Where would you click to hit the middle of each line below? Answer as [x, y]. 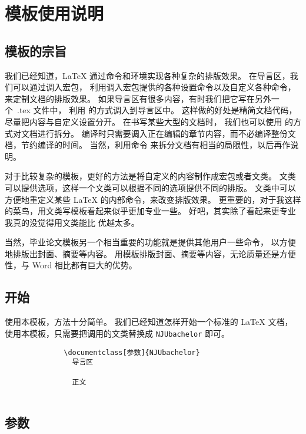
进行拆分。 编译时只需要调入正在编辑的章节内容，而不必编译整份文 [167, 133]
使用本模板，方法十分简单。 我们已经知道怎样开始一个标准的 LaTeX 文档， [149, 322]
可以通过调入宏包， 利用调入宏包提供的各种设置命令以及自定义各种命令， [154, 87]
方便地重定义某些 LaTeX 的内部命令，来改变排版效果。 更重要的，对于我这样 [153, 199]
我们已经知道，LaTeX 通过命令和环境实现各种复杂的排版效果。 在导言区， [147, 75]
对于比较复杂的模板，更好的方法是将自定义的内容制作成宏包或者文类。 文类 [150, 176]
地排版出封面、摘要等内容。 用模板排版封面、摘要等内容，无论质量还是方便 [150, 253]
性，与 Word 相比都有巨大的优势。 [71, 265]
